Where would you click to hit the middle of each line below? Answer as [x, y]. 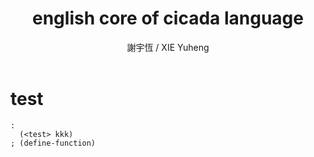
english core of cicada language [168, 18]
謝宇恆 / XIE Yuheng [168, 47]
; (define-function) [53, 143]
